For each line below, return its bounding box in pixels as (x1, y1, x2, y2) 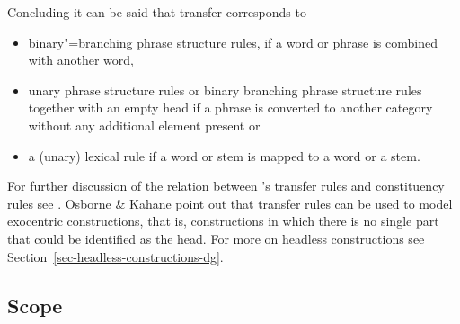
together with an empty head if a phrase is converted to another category (28, 98, 433, 117)
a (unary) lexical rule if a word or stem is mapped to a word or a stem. (28, 146, 420, 165)
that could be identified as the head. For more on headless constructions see (7, 229, 425, 247)
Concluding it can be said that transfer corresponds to (7, 3, 306, 21)
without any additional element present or (28, 115, 261, 134)
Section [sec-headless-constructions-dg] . (7, 247, 224, 265)
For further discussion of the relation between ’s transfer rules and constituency (7, 176, 445, 195)
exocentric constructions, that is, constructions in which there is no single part (7, 211, 439, 230)
